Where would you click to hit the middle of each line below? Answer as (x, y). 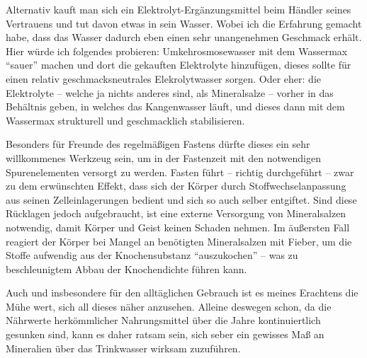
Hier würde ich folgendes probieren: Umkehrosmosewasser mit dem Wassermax (177, 51)
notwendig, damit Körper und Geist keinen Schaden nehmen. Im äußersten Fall (178, 227)
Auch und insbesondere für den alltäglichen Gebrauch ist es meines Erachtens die (182, 293)
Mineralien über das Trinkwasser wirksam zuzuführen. (123, 348)
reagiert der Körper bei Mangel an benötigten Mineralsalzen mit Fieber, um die (179, 241)
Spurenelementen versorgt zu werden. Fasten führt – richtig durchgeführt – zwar (180, 172)
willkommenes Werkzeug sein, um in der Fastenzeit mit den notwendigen (163, 157)
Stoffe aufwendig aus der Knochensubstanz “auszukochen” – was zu (152, 255)
